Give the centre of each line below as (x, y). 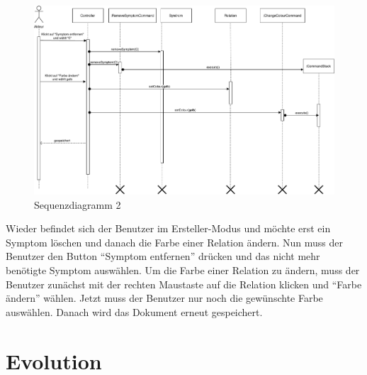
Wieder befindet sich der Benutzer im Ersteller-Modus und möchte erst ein (168, 228)
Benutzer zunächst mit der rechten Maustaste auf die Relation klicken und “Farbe (184, 284)
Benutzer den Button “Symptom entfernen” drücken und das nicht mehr (163, 256)
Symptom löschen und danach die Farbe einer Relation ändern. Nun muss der (175, 242)
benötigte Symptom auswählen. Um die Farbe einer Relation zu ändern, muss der (183, 270)
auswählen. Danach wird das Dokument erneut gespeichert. (134, 311)
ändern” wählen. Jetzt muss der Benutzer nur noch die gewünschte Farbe (164, 298)
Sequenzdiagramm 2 (78, 204)
